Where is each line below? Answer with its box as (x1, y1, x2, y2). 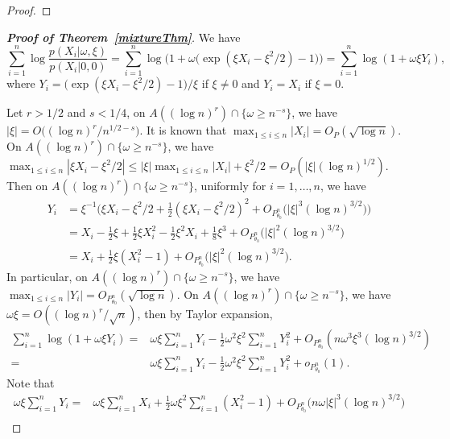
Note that (6, 374, 55, 391)
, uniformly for (194, 177, 266, 194)
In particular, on (6, 267, 88, 284)
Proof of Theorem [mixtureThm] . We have (6, 28, 241, 45)
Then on (6, 177, 48, 194)
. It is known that (139, 122, 227, 139)
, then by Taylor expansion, (137, 305, 273, 322)
